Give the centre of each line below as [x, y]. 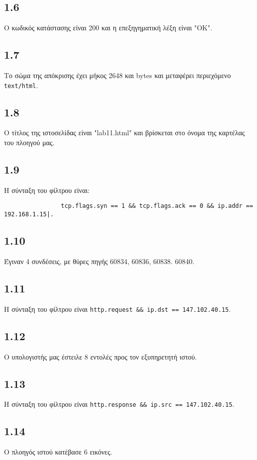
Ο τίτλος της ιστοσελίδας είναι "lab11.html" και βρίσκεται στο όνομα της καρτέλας [125, 133]
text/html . [21, 85]
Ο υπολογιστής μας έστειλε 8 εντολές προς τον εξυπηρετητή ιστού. [100, 356]
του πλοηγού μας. [29, 142]
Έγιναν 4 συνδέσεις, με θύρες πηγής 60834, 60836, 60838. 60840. [99, 261]
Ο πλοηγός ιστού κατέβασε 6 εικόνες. [58, 452]
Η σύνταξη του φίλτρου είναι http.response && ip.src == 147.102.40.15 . [119, 404]
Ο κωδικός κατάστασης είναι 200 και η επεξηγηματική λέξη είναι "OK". [108, 28]
